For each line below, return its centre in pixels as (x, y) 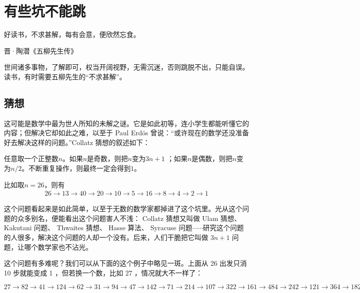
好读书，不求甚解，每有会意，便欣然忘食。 (72, 34)
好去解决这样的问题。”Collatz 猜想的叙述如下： (77, 142)
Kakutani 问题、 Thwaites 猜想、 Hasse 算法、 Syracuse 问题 (98, 228)
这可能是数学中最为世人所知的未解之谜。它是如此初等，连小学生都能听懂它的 (126, 123)
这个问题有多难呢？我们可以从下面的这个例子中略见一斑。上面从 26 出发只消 (126, 263)
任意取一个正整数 (31, 158)
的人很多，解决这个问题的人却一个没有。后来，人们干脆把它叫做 (106, 237)
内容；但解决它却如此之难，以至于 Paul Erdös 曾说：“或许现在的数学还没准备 (126, 133)
